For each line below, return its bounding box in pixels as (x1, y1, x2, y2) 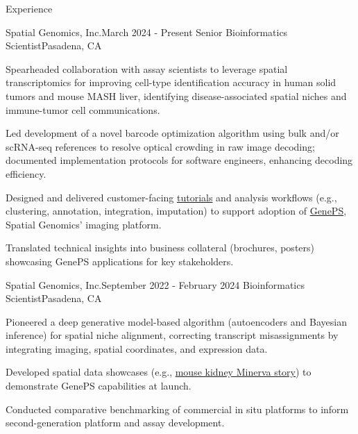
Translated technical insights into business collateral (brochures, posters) (6, 240, 315, 255)
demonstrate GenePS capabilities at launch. (6, 378, 191, 393)
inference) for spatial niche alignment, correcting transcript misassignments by (6, 328, 339, 342)
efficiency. (6, 166, 46, 181)
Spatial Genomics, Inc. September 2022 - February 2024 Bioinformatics (6, 277, 305, 292)
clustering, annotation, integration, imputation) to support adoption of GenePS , (6, 203, 347, 218)
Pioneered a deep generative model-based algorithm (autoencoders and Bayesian (6, 314, 347, 328)
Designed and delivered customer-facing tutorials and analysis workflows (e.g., (6, 190, 337, 204)
